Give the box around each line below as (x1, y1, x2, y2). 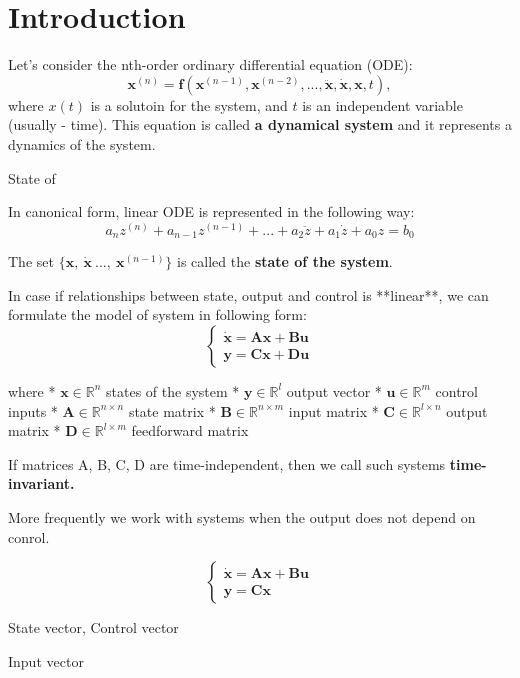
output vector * (286, 380, 382, 401)
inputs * (8, 400, 58, 421)
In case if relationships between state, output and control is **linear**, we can (8, 284, 489, 305)
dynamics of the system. (8, 133, 156, 154)
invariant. (8, 473, 75, 494)
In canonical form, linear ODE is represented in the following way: (8, 201, 415, 222)
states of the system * (106, 380, 240, 401)
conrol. (8, 526, 50, 547)
